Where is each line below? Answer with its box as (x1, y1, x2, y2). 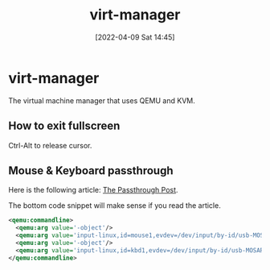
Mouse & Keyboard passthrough (8, 164, 174, 177)
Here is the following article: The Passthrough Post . (8, 185, 178, 195)
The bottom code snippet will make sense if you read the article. (8, 201, 221, 210)
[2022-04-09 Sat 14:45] (95, 32, 175, 42)
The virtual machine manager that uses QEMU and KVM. (8, 95, 195, 106)
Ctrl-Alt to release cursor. (8, 140, 92, 150)
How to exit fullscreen (8, 119, 121, 133)
